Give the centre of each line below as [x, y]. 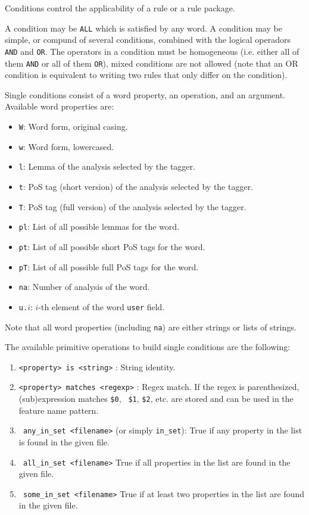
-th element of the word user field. [102, 306]
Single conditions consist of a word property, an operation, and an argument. [145, 94]
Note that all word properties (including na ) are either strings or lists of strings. [151, 327]
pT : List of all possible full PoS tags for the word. [109, 266]
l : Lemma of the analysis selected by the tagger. [107, 166]
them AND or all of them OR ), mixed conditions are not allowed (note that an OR [152, 63]
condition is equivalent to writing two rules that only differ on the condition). [146, 75]
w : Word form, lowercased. [66, 146]
